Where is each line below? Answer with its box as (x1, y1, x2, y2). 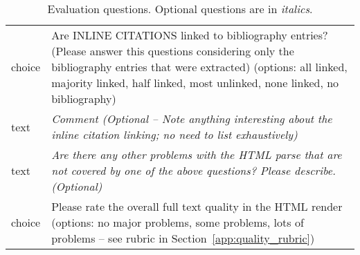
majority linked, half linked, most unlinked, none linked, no (51, 75, 339, 91)
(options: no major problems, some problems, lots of (51, 214, 304, 230)
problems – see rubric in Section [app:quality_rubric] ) (51, 230, 315, 246)
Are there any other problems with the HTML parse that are (51, 147, 342, 162)
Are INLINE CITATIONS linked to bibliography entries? (51, 27, 328, 43)
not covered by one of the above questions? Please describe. (51, 162, 336, 178)
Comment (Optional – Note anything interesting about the (51, 111, 332, 126)
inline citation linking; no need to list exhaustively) (51, 126, 298, 142)
